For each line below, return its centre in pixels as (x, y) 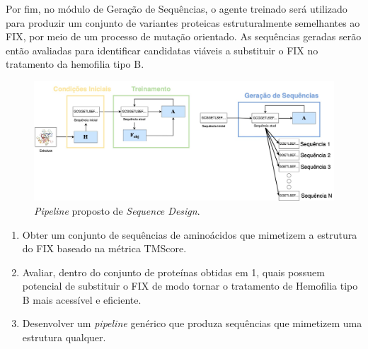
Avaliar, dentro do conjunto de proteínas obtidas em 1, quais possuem (173, 272)
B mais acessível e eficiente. (82, 299)
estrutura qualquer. (64, 337)
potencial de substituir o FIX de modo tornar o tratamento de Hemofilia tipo (190, 286)
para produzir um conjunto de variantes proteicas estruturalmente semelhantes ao (183, 22)
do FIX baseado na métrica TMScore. (104, 248)
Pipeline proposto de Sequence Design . (117, 210)
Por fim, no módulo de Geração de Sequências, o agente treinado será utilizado (177, 8)
